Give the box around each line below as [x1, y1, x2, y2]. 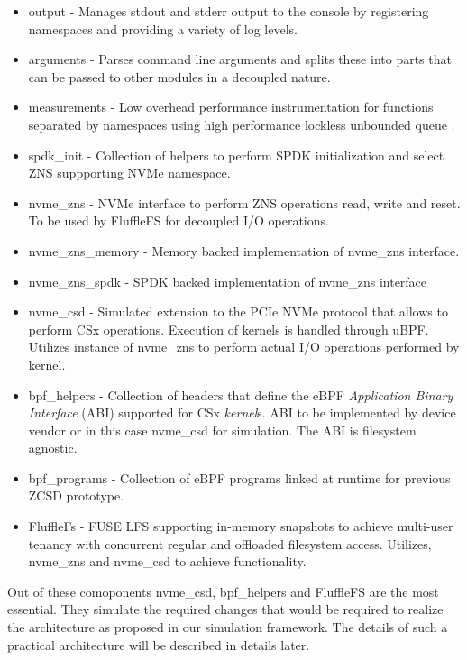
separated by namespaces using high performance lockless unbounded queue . [28, 115, 455, 133]
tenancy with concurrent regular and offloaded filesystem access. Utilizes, [28, 534, 432, 553]
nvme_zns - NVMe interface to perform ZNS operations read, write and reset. [28, 193, 461, 212]
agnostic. [28, 438, 78, 457]
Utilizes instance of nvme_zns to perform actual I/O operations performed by [28, 337, 460, 356]
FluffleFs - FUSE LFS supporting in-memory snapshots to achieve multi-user [28, 517, 453, 536]
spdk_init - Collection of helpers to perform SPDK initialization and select [28, 145, 444, 164]
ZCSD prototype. [28, 486, 124, 505]
